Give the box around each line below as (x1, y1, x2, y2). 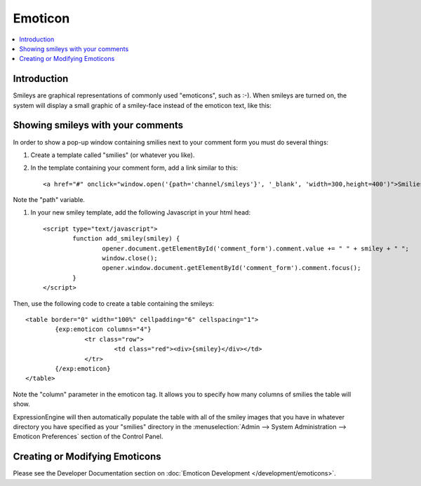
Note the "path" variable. (13, 196, 86, 204)
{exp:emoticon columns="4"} (55, 325, 152, 333)
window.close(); (102, 255, 158, 262)
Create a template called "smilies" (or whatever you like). (30, 151, 195, 159)
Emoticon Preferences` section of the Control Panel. (13, 432, 163, 441)
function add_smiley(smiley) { (72, 235, 180, 243)
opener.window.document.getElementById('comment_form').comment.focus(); (102, 264, 361, 272)
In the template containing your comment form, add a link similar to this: (30, 163, 239, 172)
